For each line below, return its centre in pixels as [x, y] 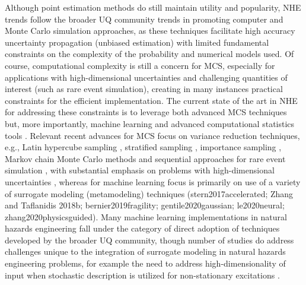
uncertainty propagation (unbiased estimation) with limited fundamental [137, 42]
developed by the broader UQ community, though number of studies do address [149, 240]
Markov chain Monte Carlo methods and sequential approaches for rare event [145, 158]
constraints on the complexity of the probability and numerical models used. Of [149, 54]
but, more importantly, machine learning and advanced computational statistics [150, 123]
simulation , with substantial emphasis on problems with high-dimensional [140, 170]
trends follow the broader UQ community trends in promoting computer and [144, 19]
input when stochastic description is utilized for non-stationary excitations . [142, 275]
